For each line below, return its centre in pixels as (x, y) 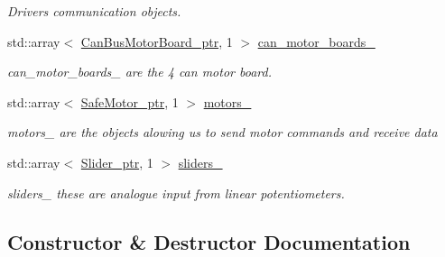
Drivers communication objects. (94, 11)
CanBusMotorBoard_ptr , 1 (157, 41)
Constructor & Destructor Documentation (209, 241)
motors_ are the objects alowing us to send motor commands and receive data (222, 132)
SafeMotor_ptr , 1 (130, 101)
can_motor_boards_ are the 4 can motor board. (139, 72)
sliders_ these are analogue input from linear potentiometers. (176, 193)
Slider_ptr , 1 (117, 162)
